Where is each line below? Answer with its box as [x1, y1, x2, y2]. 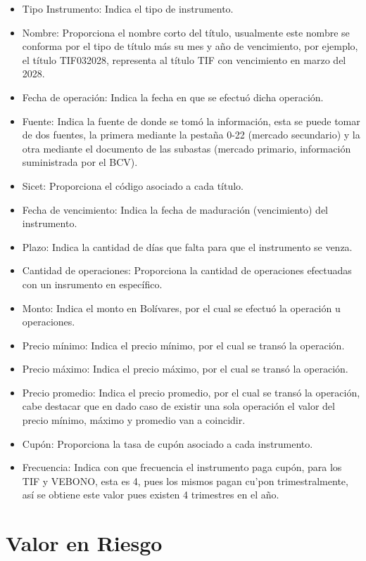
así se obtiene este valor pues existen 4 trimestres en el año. [22, 487, 279, 502]
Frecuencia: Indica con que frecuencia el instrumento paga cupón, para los [22, 460, 342, 475]
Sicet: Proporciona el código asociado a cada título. [22, 178, 244, 193]
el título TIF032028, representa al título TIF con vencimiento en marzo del [22, 52, 346, 67]
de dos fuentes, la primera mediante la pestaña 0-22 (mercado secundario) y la [22, 127, 360, 142]
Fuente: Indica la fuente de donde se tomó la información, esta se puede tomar [22, 113, 360, 128]
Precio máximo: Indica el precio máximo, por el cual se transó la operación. [22, 361, 348, 376]
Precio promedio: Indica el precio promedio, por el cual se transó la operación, [22, 385, 360, 399]
